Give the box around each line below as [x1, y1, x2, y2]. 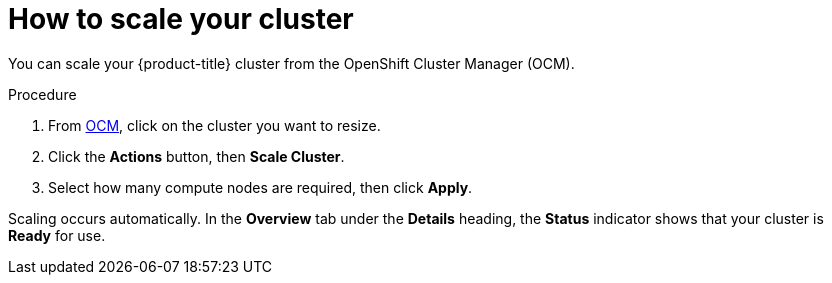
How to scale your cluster [8, 2, 354, 36]
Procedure [8, 85, 77, 103]
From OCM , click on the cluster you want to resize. [48, 116, 381, 134]
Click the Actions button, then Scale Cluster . [48, 147, 345, 165]
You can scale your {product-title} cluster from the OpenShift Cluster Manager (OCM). [8, 54, 575, 72]
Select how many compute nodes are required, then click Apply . [48, 178, 473, 196]
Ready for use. [8, 226, 106, 244]
